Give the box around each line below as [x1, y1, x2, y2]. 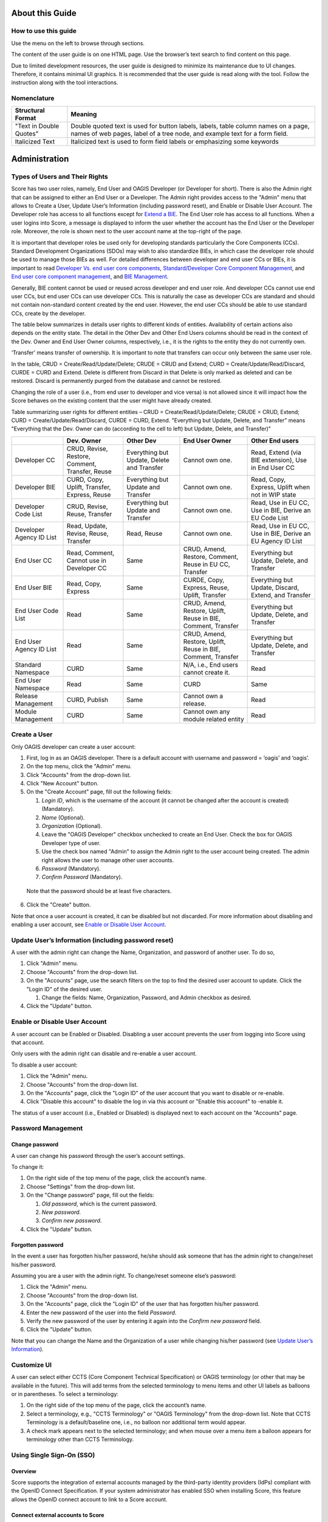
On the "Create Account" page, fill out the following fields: [26, 788, 173, 796]
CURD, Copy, [66, 475, 104, 483]
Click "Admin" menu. [26, 959, 78, 967]
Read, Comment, [66, 549, 115, 557]
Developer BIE [15, 483, 56, 491]
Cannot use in [66, 556, 106, 564]
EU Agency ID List [251, 536, 303, 545]
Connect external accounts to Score [11, 1511, 104, 1518]
